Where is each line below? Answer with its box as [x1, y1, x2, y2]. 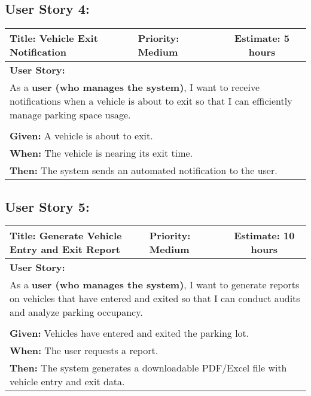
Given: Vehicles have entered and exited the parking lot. [10, 326, 249, 340]
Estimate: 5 [234, 31, 289, 45]
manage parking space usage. [10, 108, 131, 122]
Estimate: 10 [234, 229, 295, 243]
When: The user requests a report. [10, 343, 158, 358]
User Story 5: [5, 197, 90, 215]
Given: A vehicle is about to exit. [10, 129, 153, 143]
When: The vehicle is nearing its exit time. [10, 146, 193, 160]
